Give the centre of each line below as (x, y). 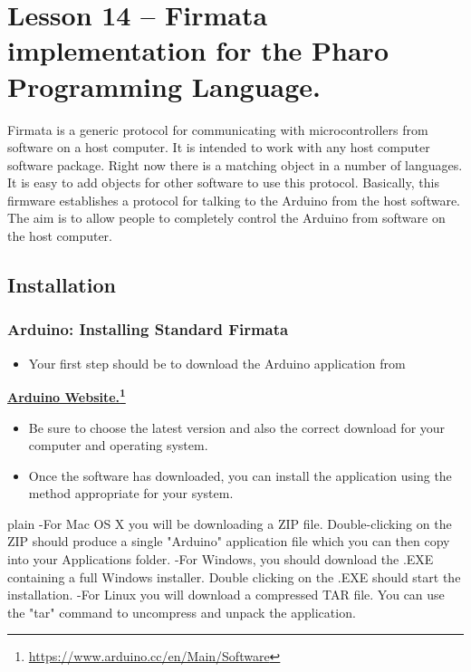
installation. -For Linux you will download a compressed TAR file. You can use (226, 595)
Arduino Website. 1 (67, 395)
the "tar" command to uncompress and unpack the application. (182, 612)
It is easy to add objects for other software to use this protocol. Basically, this (223, 182)
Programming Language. (164, 86)
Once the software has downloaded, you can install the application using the (240, 475)
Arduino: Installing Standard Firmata (148, 329)
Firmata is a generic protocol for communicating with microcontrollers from (218, 129)
